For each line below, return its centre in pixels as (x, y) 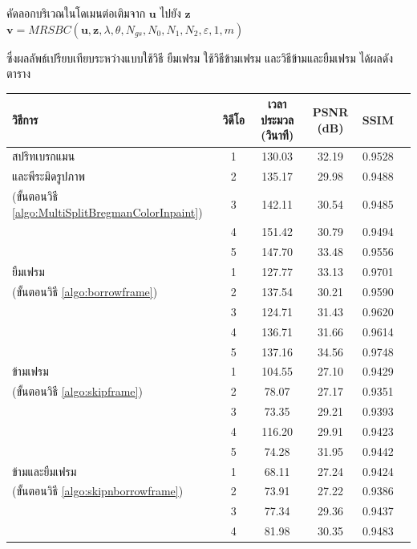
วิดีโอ (234, 119)
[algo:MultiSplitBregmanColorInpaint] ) (107, 211)
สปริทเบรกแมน (44, 156)
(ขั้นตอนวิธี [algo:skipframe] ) (77, 391)
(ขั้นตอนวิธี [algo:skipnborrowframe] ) (98, 491)
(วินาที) (277, 135)
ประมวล (277, 119)
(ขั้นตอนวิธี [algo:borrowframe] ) (85, 291)
